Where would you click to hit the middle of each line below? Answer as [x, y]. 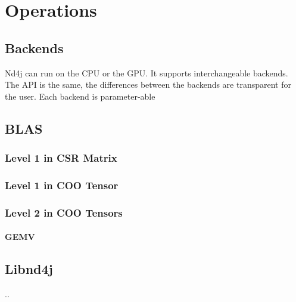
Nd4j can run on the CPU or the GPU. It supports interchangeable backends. [147, 73]
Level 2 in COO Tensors [64, 212]
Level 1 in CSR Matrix [61, 158]
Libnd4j [29, 269]
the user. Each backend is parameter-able [80, 96]
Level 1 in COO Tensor [62, 185]
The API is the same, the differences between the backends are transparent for [148, 84]
